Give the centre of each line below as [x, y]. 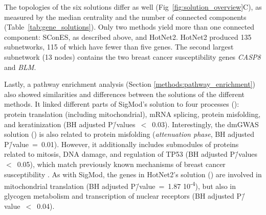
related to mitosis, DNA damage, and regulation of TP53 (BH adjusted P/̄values [131, 154]
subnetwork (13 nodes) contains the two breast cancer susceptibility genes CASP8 [132, 56]
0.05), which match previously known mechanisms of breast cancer [121, 164]
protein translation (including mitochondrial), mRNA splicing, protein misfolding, [132, 114]
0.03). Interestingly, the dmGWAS [205, 124]
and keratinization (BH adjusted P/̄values [70, 124]
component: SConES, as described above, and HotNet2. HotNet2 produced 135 [128, 37]
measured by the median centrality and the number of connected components [125, 17]
